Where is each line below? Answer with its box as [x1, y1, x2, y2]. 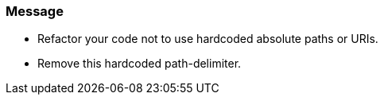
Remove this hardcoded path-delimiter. [37, 56, 242, 71]
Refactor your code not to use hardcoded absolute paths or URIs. [37, 32, 378, 46]
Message [6, 3, 64, 19]
